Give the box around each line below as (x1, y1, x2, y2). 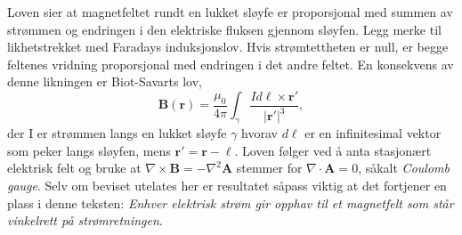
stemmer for (236, 158, 303, 177)
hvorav (241, 124, 278, 142)
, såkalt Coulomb (358, 158, 450, 177)
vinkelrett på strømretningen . (7, 211, 163, 230)
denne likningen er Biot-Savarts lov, (7, 72, 202, 91)
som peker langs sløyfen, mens (7, 141, 171, 159)
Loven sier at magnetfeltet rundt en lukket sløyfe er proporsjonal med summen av (7, 3, 453, 20)
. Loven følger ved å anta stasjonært (234, 141, 432, 159)
